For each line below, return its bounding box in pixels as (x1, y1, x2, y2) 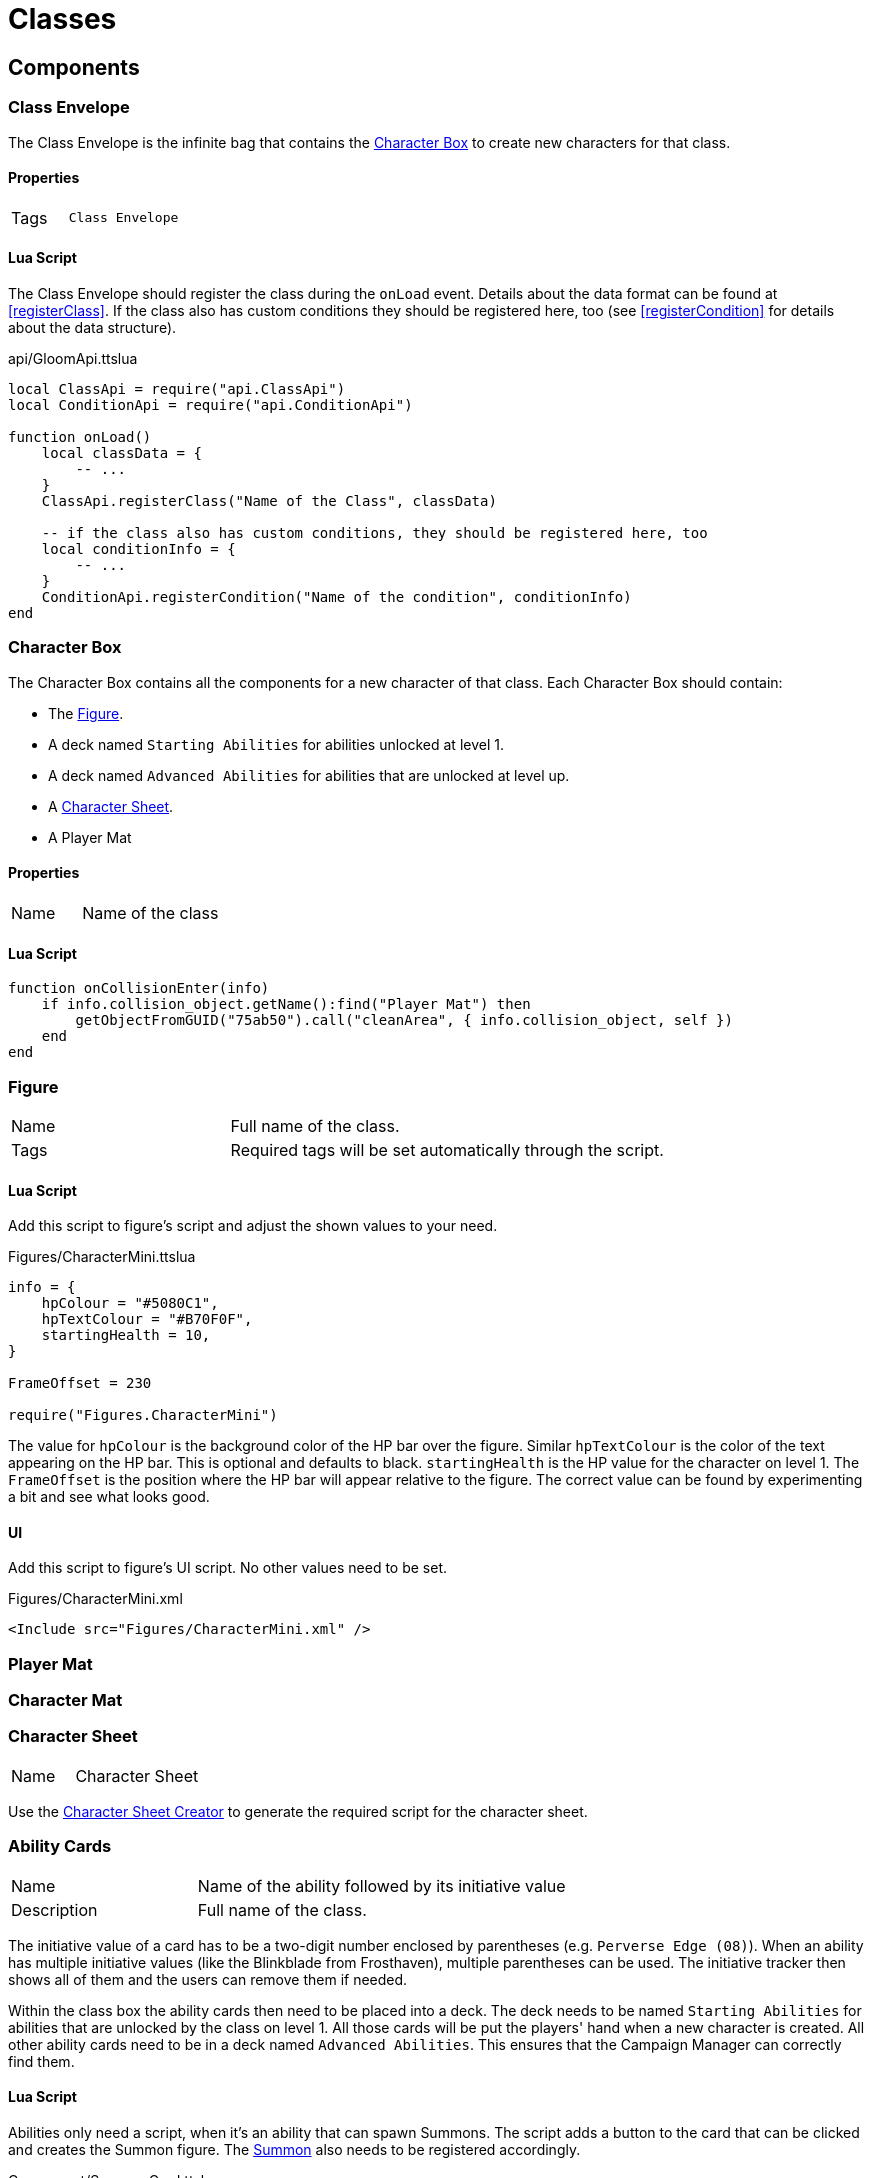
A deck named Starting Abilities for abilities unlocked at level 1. (48, 735, 504, 753)
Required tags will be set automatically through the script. (230, 1139, 664, 1160)
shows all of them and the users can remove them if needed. (8, 1970, 408, 1988)
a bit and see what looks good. (8, 1488, 210, 1506)
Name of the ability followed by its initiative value (197, 1875, 566, 1896)
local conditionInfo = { (41, 540, 236, 557)
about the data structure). (8, 318, 177, 336)
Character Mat (8, 1690, 123, 1711)
